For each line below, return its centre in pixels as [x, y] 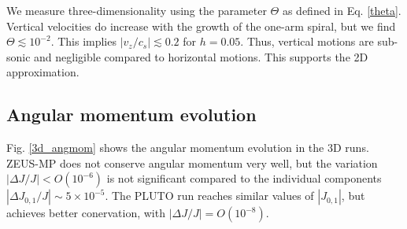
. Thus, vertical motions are [307, 41]
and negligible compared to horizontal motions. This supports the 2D [201, 56]
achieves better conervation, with [86, 213]
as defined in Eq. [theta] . [342, 10]
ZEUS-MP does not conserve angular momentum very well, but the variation [192, 163]
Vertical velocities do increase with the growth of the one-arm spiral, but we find [201, 26]
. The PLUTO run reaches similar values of [209, 196]
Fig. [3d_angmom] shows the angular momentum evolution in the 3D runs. [188, 148]
